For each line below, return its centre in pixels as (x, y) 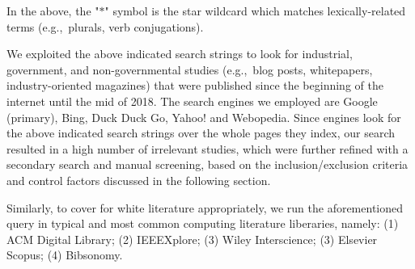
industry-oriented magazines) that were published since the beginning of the (195, 85)
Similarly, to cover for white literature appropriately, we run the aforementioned (205, 207)
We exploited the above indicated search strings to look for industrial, (180, 54)
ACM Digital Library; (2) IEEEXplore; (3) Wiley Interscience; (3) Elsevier (192, 239)
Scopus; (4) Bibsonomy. (65, 255)
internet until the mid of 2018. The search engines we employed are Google (192, 101)
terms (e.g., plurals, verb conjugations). (105, 26)
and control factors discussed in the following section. (139, 180)
